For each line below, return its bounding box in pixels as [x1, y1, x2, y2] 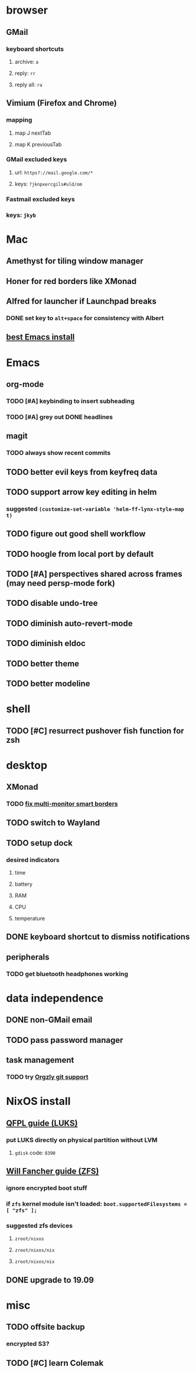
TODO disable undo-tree [6, 598, 98, 608]
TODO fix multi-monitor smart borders [6, 800, 118, 808]
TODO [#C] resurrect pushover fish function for [6, 726, 184, 736]
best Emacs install [6, 332, 75, 343]
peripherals [6, 952, 50, 962]
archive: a [14, 58, 39, 65]
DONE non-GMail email [6, 1015, 93, 1025]
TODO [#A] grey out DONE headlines [6, 413, 113, 421]
